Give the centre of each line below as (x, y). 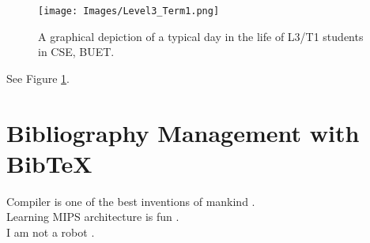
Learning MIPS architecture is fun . (93, 217)
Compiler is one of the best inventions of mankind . (131, 201)
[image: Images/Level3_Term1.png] (129, 11)
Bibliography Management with (183, 132)
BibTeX (49, 163)
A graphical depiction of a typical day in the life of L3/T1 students (201, 36)
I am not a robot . (51, 232)
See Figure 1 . (38, 78)
